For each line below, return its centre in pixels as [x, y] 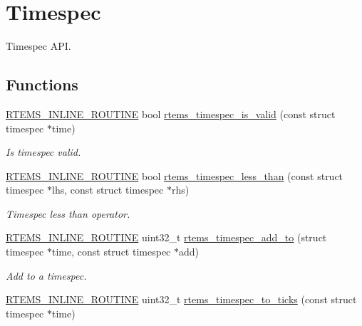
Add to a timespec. [46, 275]
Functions [42, 84]
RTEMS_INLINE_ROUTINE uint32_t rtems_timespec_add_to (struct [166, 237]
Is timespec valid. [43, 152]
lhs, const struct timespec [108, 190]
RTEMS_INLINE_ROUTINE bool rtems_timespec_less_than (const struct [175, 175]
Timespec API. [38, 46]
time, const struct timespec [112, 252]
